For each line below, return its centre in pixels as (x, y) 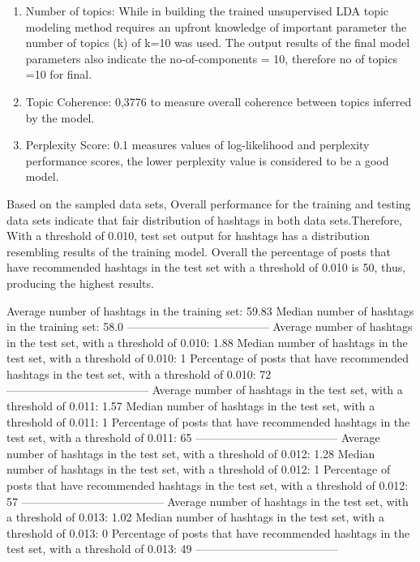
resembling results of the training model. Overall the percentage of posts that (199, 251)
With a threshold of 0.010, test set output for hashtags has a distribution (188, 236)
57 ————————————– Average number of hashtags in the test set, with (208, 501)
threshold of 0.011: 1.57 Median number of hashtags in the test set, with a (191, 406)
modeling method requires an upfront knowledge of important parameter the (216, 26)
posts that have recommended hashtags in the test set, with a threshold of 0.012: (208, 485)
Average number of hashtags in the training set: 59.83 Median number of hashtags (210, 310)
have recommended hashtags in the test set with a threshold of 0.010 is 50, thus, (206, 267)
